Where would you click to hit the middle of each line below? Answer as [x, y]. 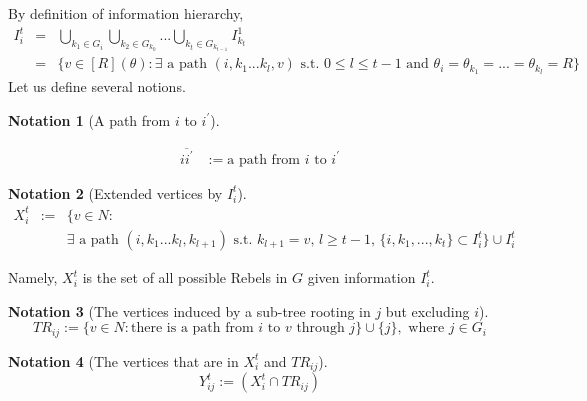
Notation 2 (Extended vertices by [115, 192]
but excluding [427, 310]
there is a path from [192, 328]
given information [361, 277]
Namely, [33, 277]
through [320, 328]
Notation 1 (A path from [89, 119]
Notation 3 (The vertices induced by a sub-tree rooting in [189, 310]
